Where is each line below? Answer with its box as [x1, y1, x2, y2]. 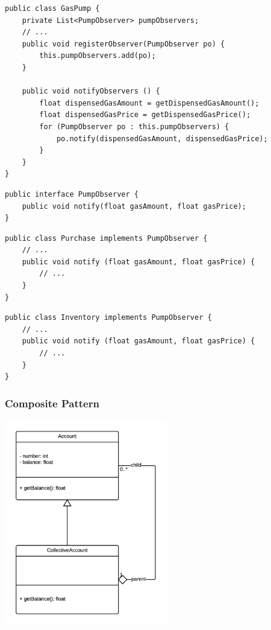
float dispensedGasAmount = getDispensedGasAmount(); [39, 98, 260, 107]
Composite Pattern [5, 395, 99, 410]
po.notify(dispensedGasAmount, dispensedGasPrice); [56, 134, 268, 143]
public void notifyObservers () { [22, 87, 160, 96]
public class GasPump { [5, 4, 100, 13]
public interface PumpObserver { [5, 189, 139, 199]
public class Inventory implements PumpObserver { [5, 313, 212, 322]
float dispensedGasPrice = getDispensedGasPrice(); [39, 110, 251, 119]
